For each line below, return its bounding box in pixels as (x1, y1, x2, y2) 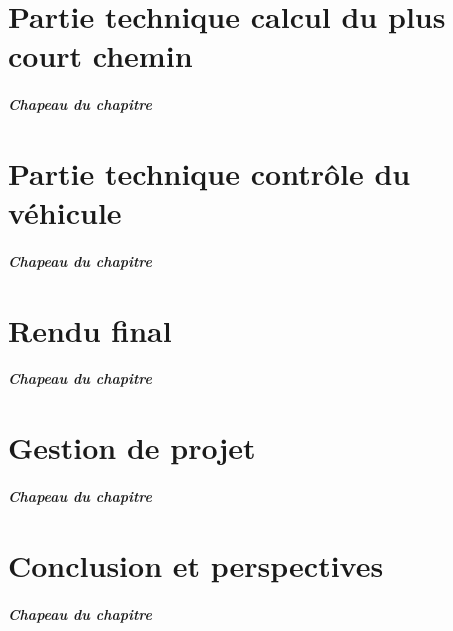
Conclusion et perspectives (8, 544, 384, 585)
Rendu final (8, 309, 172, 350)
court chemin (8, 35, 193, 76)
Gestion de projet (8, 427, 256, 468)
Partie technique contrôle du (8, 152, 411, 193)
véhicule (8, 192, 122, 233)
